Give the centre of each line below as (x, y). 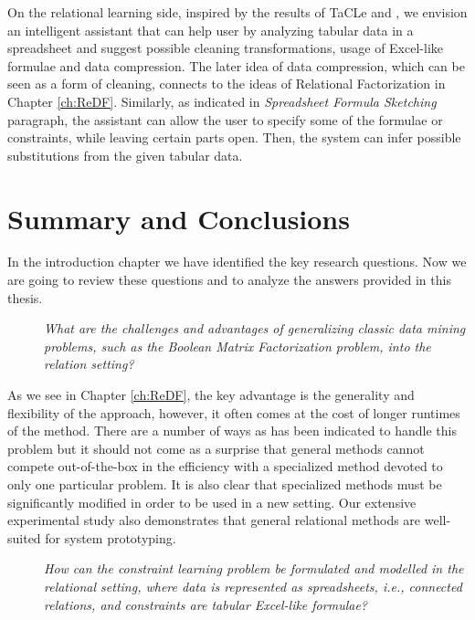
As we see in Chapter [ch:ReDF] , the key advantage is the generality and (211, 395)
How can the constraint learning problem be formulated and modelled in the (254, 568)
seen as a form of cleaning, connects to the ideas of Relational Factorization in (227, 84)
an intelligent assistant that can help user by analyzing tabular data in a (211, 30)
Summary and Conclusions (179, 218)
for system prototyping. (111, 537)
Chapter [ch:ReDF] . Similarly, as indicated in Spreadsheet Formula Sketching (222, 101)
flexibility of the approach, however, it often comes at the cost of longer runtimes (234, 412)
